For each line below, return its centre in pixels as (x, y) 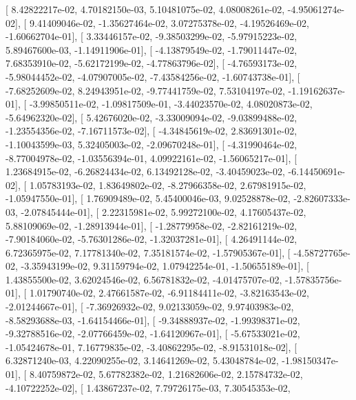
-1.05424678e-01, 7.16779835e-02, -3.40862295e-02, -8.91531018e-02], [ (151, 347)
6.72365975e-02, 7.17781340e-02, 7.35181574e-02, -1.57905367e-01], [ (148, 252)
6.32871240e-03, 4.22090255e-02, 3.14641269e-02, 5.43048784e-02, (142, 360)
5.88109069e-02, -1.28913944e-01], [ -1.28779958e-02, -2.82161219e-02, (151, 225)
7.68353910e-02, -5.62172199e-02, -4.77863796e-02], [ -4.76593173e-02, (151, 63)
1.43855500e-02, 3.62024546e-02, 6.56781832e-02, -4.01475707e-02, (144, 279)
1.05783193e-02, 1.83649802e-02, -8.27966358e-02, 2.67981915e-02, (168, 184)
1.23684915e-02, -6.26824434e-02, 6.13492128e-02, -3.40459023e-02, (145, 171)
